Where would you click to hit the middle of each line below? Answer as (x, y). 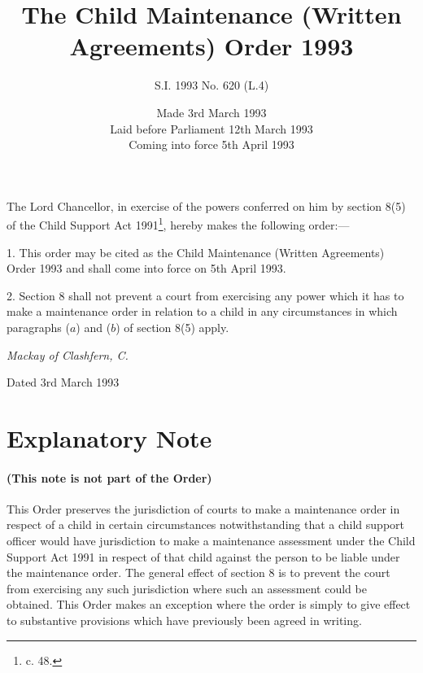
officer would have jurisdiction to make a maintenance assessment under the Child (211, 541)
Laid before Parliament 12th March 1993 (211, 128)
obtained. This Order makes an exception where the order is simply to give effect (209, 604)
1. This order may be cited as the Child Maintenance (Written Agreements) (196, 252)
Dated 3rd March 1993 (63, 382)
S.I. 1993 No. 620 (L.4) (211, 85)
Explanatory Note (109, 437)
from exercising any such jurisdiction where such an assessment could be (187, 588)
